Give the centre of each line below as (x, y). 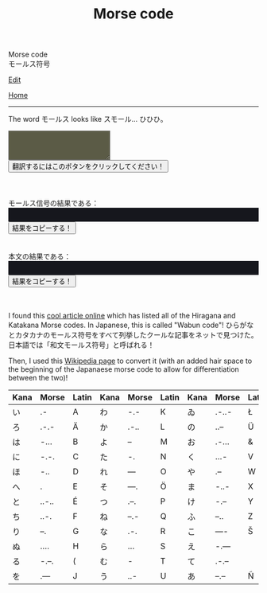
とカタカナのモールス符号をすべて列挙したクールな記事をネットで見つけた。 (133, 334)
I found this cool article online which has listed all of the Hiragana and (122, 315)
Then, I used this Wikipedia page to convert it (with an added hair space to (130, 361)
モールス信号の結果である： (54, 203)
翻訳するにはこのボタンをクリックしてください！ (88, 167)
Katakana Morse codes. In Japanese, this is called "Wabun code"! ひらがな (131, 325)
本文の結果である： (40, 256)
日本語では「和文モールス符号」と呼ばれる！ (81, 345)
